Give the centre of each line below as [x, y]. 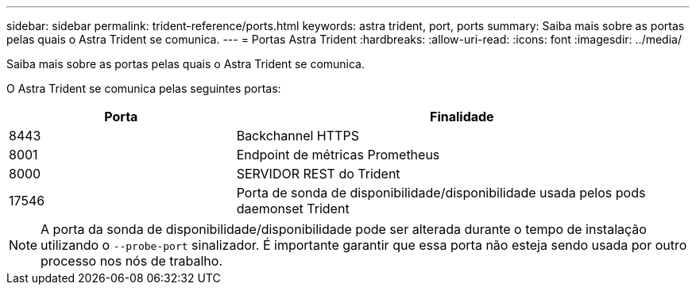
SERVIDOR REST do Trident [318, 174]
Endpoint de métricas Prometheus [338, 155]
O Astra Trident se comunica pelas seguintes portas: [144, 88]
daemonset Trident [293, 209]
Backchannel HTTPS [298, 136]
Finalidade [462, 117]
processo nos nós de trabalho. [131, 261]
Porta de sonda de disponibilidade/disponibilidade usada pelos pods [441, 193]
